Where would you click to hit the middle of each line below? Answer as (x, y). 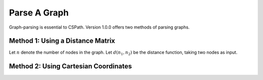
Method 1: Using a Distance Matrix (62, 41)
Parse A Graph (39, 13)
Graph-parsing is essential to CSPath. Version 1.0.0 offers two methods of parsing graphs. (99, 27)
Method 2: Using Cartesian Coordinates (70, 66)
